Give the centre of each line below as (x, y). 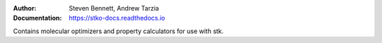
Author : (25, 8)
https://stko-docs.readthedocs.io (117, 18)
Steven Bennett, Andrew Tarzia (114, 8)
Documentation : (37, 18)
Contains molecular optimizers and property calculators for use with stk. (118, 31)
